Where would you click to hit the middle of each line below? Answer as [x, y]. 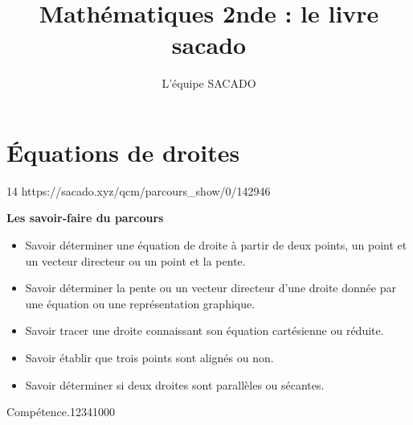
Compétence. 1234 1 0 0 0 [61, 412]
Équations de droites [123, 152]
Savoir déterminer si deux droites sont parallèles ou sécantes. [175, 384]
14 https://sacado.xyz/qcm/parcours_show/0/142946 [139, 190]
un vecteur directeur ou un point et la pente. [135, 260]
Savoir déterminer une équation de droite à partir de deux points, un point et [216, 245]
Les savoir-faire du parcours [85, 218]
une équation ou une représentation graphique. [140, 303]
